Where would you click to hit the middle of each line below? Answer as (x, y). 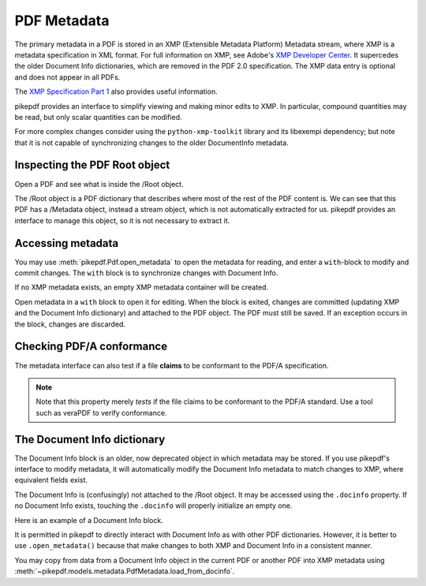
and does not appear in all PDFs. (67, 77)
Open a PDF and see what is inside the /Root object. (99, 184)
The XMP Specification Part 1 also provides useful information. (116, 91)
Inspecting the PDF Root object (92, 165)
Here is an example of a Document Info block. (89, 520)
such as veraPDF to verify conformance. (101, 412)
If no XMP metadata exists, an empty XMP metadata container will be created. (141, 287)
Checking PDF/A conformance (91, 347)
